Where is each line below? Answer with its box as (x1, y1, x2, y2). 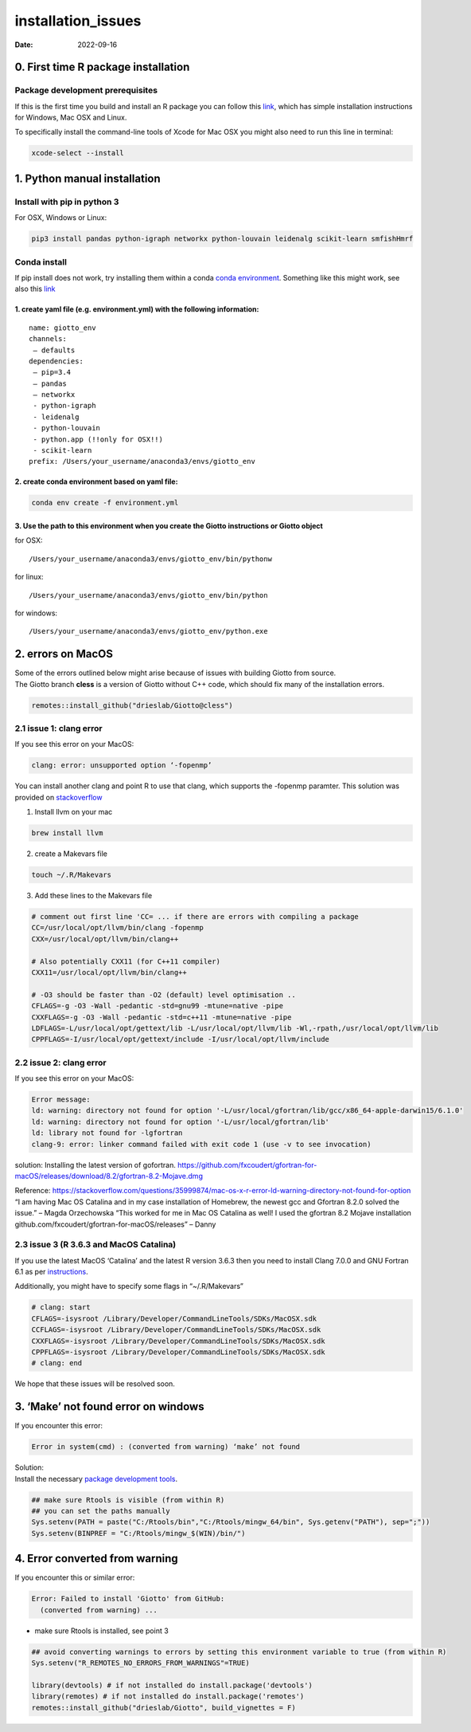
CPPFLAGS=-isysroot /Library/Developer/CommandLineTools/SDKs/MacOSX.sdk (31, 1348, 325, 1357)
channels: (29, 335, 67, 344)
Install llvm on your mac (34, 807, 113, 817)
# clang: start (31, 1303, 91, 1312)
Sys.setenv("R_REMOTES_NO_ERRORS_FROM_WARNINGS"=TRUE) (31, 1659, 250, 1667)
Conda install (14, 256, 68, 267)
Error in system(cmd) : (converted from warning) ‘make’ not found (31, 1443, 301, 1451)
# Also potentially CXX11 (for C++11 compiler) (31, 956, 220, 966)
